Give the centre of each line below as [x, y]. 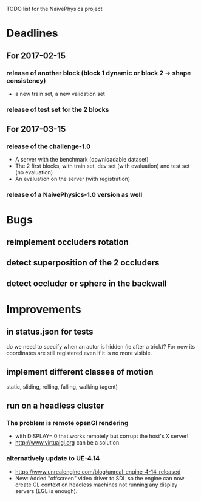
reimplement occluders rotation [67, 242]
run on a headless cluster [55, 405]
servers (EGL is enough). [46, 491]
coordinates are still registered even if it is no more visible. [79, 353]
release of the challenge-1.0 [49, 146]
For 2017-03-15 [36, 129]
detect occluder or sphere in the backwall [87, 283]
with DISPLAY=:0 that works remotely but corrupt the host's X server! [102, 436]
